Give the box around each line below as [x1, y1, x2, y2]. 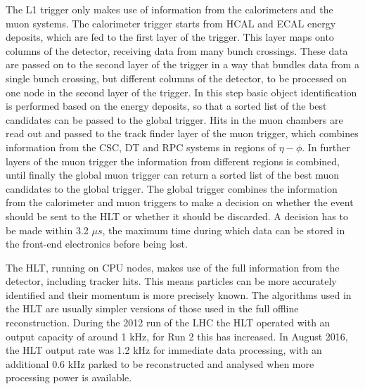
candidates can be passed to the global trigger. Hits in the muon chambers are [6, 112, 343, 127]
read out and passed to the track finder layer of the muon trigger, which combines [6, 126, 359, 141]
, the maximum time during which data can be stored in [102, 222, 345, 237]
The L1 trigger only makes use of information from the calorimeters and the [6, 2, 333, 16]
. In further [302, 139, 350, 154]
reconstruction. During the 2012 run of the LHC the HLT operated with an [6, 315, 331, 330]
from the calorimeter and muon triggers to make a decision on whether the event [6, 195, 354, 210]
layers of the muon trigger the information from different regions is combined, [6, 153, 340, 168]
